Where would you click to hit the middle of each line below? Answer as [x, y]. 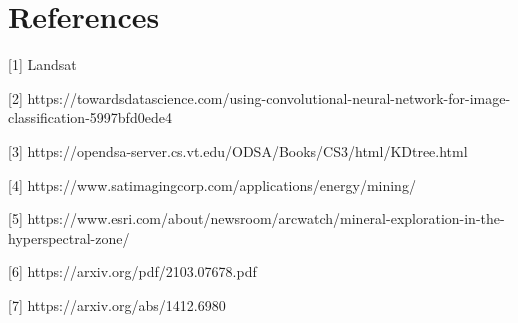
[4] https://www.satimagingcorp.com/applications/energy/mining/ [212, 184]
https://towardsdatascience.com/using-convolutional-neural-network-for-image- [269, 97]
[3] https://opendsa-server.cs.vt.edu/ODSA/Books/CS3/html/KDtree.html [238, 150]
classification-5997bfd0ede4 [90, 117]
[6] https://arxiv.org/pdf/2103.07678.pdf [132, 271]
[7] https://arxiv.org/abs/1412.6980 [117, 304]
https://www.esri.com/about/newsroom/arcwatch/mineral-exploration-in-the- [266, 218]
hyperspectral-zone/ [69, 237]
